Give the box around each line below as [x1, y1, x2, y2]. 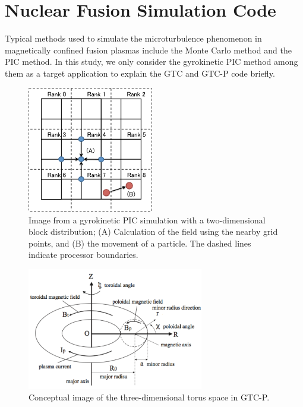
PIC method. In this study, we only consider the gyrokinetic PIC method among [5, 55, 298, 68]
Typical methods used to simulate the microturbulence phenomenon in [5, 32, 262, 45]
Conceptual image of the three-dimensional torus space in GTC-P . [29, 391, 270, 403]
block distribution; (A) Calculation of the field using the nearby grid [29, 225, 278, 238]
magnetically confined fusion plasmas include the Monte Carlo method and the [5, 43, 292, 56]
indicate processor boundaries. [29, 248, 138, 261]
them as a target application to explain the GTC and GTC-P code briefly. [5, 67, 275, 79]
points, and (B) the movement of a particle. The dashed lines [29, 236, 251, 249]
